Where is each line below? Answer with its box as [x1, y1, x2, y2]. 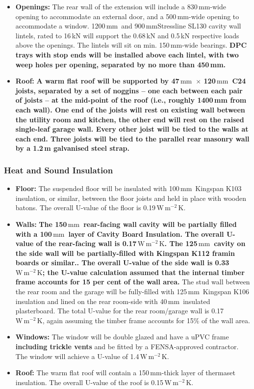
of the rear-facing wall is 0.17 [36, 238, 137, 249]
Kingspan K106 [203, 286, 250, 297]
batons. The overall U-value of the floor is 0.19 [15, 202, 156, 213]
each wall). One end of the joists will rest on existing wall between [15, 104, 245, 114]
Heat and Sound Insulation [4, 164, 113, 176]
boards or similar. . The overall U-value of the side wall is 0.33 [15, 257, 229, 268]
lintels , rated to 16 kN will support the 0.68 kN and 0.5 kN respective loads [15, 30, 239, 40]
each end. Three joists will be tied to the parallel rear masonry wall [15, 133, 250, 143]
